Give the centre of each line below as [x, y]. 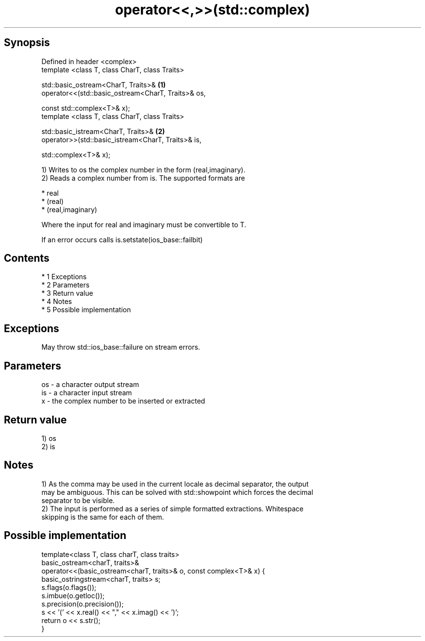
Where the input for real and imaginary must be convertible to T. [144, 224]
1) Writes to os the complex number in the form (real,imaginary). [143, 169]
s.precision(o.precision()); [82, 604]
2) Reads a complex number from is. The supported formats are [143, 178]
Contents [27, 258]
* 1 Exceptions [64, 277]
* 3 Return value [67, 293]
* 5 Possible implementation [86, 310]
